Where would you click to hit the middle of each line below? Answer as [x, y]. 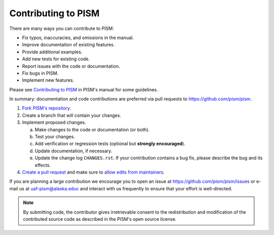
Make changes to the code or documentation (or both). [92, 129]
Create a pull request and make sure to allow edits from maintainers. [93, 172]
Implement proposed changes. [54, 122]
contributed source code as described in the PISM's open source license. [100, 219]
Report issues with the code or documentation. [71, 66]
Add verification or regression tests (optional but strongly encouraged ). [110, 144]
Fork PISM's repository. [46, 108]
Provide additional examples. [52, 52]
